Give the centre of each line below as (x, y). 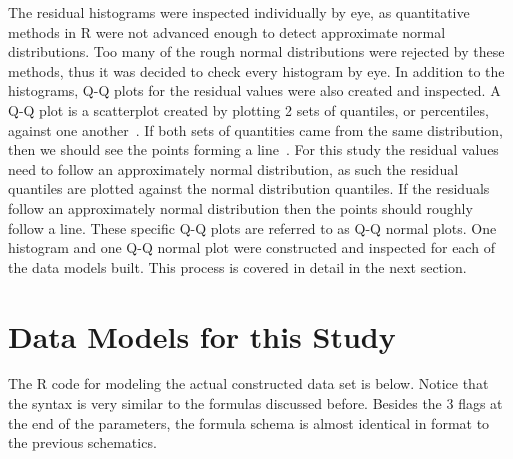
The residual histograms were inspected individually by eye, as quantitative (239, 12)
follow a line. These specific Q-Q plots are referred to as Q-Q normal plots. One (252, 227)
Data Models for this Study (202, 335)
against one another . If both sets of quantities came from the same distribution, (255, 129)
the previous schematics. (82, 442)
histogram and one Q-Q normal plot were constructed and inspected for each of (251, 247)
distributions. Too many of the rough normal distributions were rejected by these (256, 51)
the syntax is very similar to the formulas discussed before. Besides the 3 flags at (255, 403)
